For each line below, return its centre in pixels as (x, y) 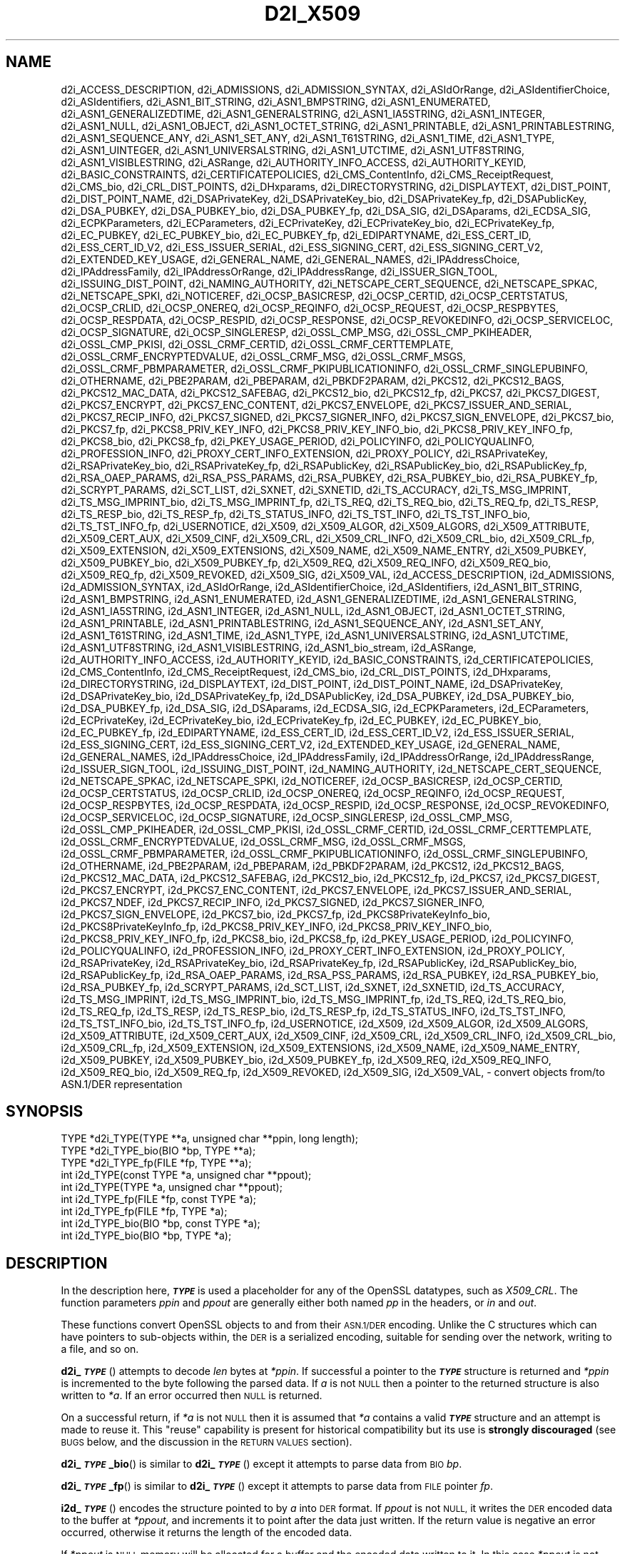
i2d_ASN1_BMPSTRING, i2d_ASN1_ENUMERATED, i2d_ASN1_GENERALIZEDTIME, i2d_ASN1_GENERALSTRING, (319, 599)
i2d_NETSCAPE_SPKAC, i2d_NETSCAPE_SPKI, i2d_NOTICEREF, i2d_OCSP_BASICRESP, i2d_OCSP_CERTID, (312, 781)
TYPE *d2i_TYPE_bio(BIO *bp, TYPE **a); (158, 1151)
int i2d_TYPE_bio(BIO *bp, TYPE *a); (146, 1236)
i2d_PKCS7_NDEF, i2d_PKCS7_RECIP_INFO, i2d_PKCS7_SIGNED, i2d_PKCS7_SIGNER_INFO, (273, 902)
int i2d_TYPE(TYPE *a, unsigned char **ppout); (172, 1187)
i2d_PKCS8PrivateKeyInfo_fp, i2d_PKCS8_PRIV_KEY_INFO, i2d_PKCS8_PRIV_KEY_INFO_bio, (276, 926)
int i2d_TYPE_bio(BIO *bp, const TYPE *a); (161, 1224)
